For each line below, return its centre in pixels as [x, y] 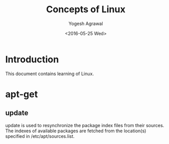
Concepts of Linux [86, 9]
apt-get [22, 94]
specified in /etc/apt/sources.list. [40, 136]
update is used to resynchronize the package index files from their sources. [85, 125]
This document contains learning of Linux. [50, 74]
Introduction [32, 59]
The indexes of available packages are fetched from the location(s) [76, 131]
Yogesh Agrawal [86, 23]
